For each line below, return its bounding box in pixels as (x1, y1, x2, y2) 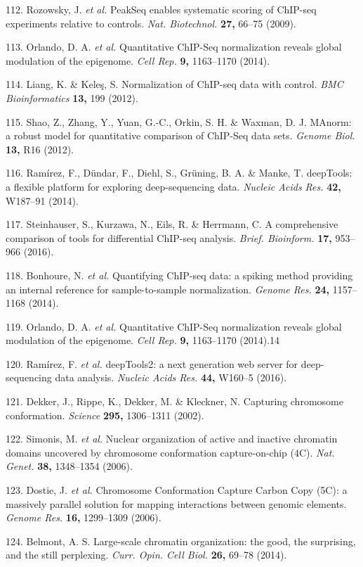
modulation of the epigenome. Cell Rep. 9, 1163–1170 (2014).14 (6, 333, 280, 348)
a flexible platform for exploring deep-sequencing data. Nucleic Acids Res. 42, (6, 179, 341, 193)
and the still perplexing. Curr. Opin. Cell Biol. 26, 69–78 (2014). (6, 547, 287, 562)
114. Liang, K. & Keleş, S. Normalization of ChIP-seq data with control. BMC (6, 77, 343, 91)
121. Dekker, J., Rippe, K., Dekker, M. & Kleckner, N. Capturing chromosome (6, 394, 343, 409)
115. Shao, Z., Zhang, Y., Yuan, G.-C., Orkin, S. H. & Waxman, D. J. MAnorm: (6, 114, 352, 129)
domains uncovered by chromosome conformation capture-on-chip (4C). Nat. (6, 445, 335, 459)
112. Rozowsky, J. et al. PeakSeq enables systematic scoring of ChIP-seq (6, 2, 317, 16)
